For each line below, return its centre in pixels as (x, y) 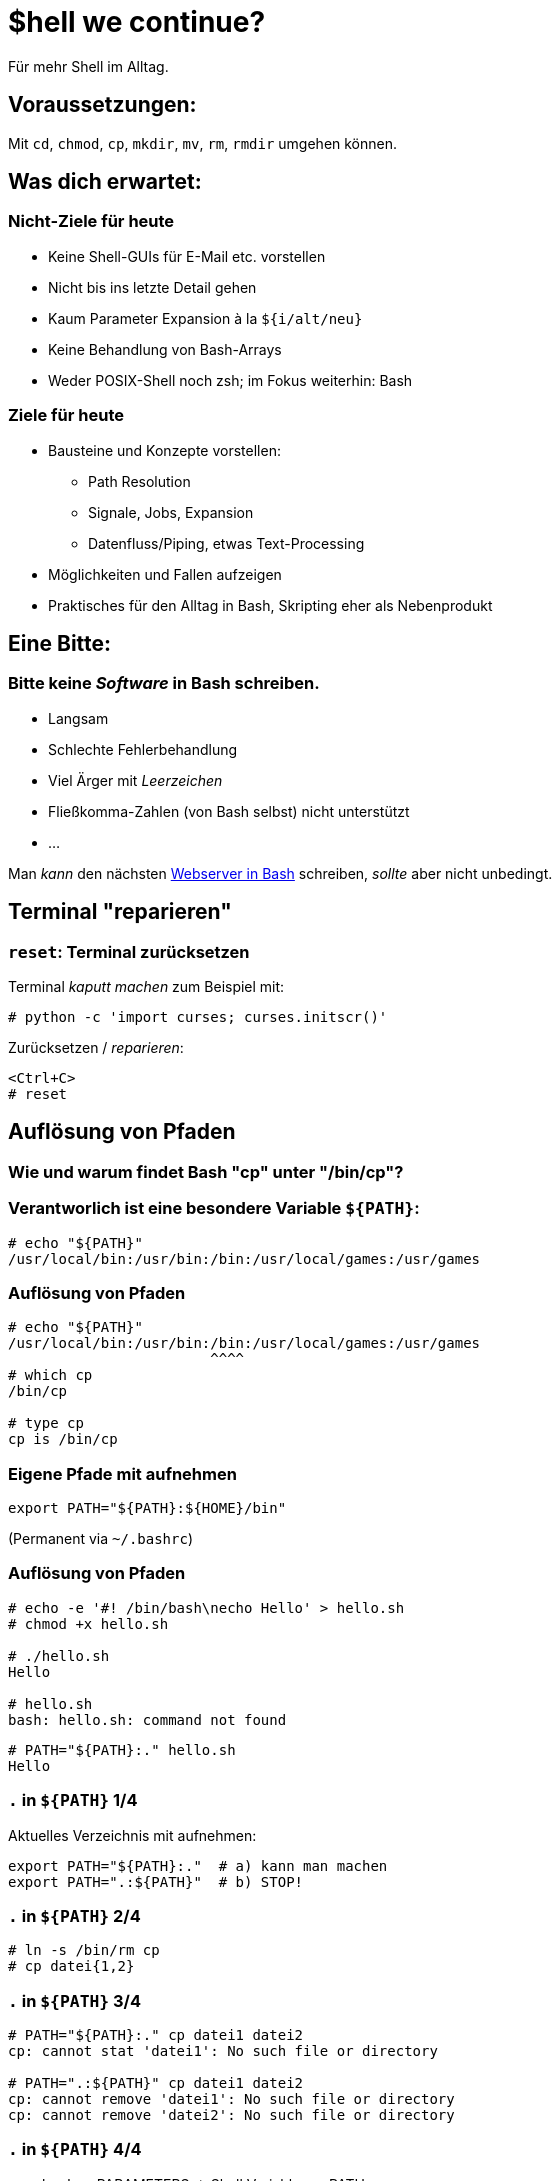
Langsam (78, 718)
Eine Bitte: (60, 643)
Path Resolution (139, 481)
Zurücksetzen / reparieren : (96, 1047)
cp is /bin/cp (63, 1439)
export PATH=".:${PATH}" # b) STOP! (156, 1881)
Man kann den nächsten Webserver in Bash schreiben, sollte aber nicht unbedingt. (280, 873)
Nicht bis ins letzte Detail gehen (152, 287)
